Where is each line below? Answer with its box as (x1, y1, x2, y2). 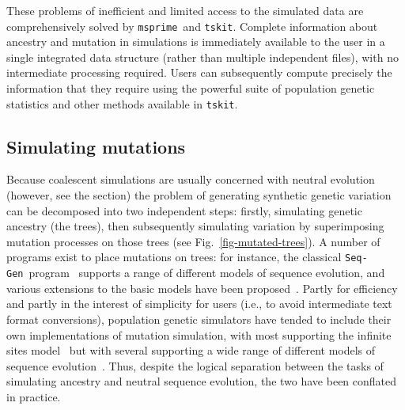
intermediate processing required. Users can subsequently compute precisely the (6, 64, 392, 81)
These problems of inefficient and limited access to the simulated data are (6, 2, 364, 18)
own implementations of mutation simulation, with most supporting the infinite (6, 326, 392, 343)
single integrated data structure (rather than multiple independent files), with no (6, 48, 399, 65)
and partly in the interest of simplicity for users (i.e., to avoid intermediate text (6, 295, 392, 312)
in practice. (6, 388, 61, 404)
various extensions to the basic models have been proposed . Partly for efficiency (6, 279, 398, 296)
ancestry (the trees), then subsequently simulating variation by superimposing (6, 218, 384, 234)
